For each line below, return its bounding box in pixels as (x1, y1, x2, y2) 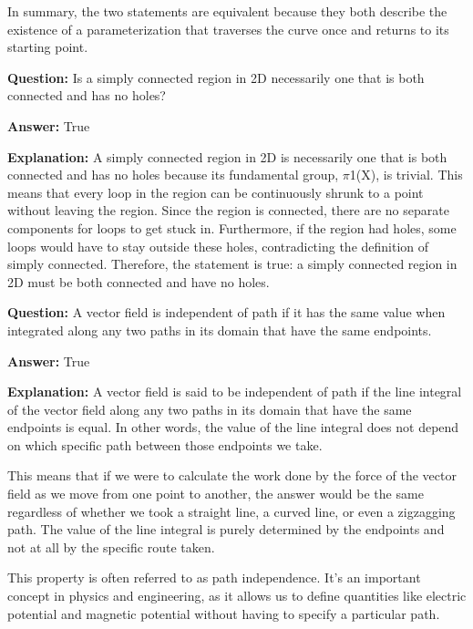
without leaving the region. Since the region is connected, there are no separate (7, 201, 449, 220)
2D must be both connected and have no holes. (7, 272, 270, 291)
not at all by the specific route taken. (7, 537, 215, 556)
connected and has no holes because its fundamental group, (7, 165, 339, 184)
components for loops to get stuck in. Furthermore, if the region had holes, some (7, 218, 457, 237)
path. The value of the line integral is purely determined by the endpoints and (7, 520, 445, 539)
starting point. (7, 37, 88, 57)
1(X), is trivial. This (349, 165, 463, 184)
